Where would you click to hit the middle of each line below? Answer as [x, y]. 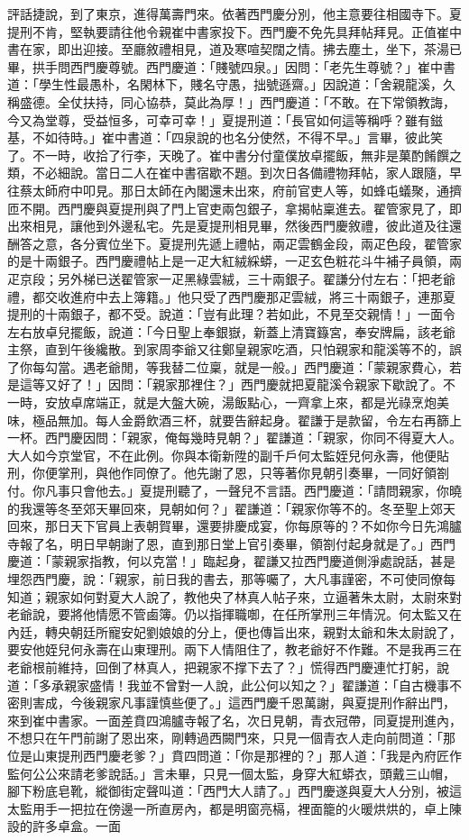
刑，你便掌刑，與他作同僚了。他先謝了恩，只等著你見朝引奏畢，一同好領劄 [228, 473]
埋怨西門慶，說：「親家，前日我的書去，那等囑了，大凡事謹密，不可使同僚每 [231, 579]
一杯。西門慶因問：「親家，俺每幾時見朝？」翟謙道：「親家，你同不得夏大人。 [234, 438]
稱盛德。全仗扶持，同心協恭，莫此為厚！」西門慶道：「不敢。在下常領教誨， [231, 101]
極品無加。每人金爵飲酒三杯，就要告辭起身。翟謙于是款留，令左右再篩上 [247, 420]
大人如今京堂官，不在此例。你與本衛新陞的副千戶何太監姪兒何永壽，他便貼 [228, 455]
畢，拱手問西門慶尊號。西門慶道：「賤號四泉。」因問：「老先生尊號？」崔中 [225, 66]
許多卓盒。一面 [76, 826]
